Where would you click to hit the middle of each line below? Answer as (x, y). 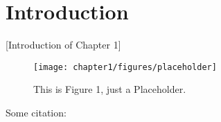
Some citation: (36, 112)
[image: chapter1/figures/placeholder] (125, 67)
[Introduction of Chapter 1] (63, 45)
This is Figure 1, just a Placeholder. (110, 89)
